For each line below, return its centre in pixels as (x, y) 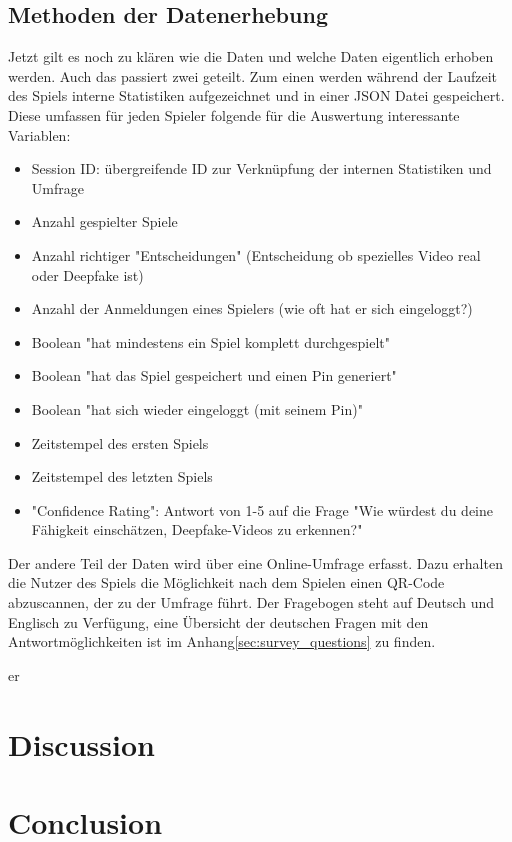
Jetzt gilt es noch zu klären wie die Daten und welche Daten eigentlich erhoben (251, 56)
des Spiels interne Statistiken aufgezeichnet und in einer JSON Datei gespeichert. (256, 95)
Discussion (81, 743)
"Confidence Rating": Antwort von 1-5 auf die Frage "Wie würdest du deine (262, 509)
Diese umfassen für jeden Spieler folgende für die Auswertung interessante (234, 114)
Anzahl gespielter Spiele (104, 221)
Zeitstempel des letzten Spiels (122, 476)
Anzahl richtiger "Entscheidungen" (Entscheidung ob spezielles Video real (256, 254)
